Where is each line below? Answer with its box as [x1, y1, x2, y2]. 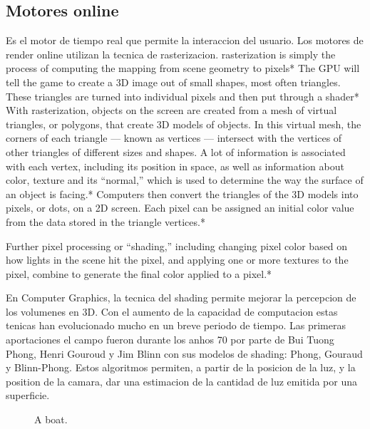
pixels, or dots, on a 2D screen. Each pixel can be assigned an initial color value [6, 200, 354, 215]
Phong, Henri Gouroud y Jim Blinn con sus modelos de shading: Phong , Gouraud [6, 346, 363, 361]
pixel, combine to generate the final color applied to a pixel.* [6, 266, 272, 281]
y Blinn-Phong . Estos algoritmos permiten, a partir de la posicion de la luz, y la [6, 360, 356, 375]
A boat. [34, 412, 68, 427]
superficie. [6, 388, 50, 403]
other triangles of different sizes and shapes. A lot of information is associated [6, 144, 346, 159]
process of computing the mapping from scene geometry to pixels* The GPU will [6, 61, 360, 76]
